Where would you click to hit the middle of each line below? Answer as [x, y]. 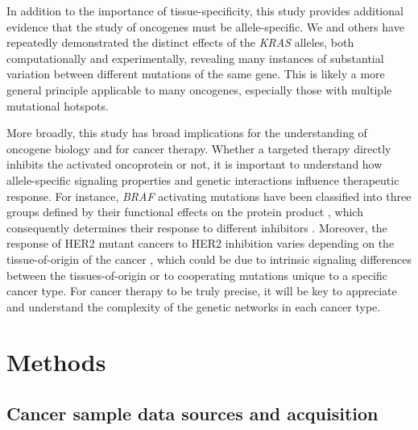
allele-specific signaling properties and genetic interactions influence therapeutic [203, 180]
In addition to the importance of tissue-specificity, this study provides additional [205, 10]
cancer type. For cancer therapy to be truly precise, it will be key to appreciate [202, 291]
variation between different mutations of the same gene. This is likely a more [196, 74]
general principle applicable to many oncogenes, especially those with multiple [199, 89]
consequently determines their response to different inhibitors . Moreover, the [197, 227]
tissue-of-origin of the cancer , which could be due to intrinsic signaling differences [209, 259]
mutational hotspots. [58, 105]
